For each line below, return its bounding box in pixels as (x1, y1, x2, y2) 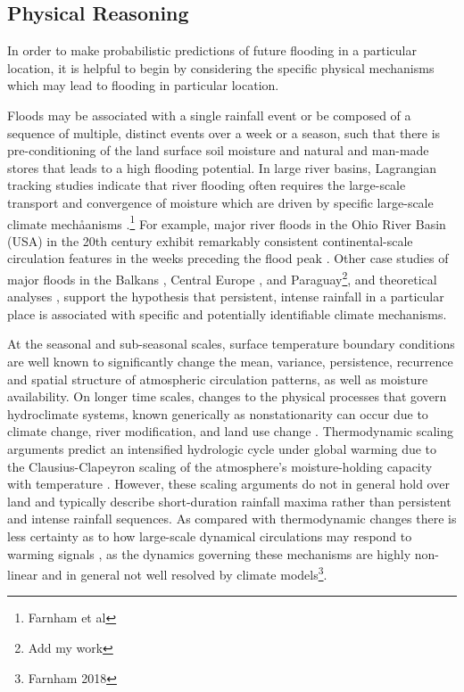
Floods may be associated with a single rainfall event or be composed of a (7, 105, 411, 124)
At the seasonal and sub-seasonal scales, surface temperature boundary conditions (7, 334, 455, 353)
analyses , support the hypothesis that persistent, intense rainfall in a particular (7, 287, 444, 306)
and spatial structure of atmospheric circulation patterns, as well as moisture (7, 369, 428, 388)
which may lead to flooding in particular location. (7, 76, 279, 95)
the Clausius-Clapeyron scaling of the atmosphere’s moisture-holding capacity (7, 457, 433, 475)
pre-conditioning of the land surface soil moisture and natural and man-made (7, 141, 429, 160)
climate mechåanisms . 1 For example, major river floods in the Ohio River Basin (7, 211, 446, 233)
